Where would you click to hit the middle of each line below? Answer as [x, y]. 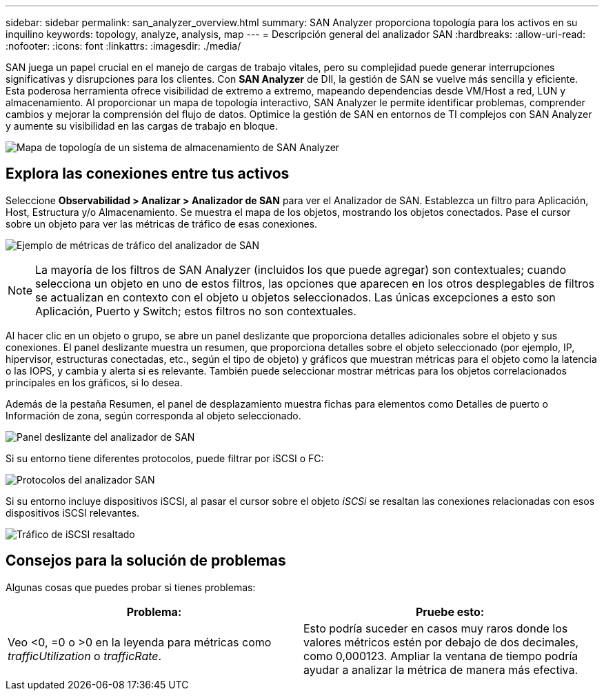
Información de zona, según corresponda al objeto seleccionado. [153, 415]
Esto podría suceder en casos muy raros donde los [436, 628]
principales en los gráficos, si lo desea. [94, 382]
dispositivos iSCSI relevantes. [73, 513]
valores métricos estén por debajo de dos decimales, [441, 642]
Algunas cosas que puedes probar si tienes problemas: [131, 587]
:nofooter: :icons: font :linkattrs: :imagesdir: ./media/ [123, 46]
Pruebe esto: [450, 612]
